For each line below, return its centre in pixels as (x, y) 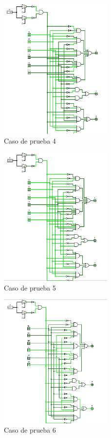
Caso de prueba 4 (30, 140)
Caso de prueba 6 (30, 430)
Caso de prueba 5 (30, 287)
